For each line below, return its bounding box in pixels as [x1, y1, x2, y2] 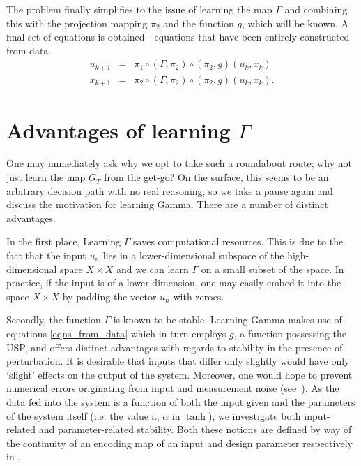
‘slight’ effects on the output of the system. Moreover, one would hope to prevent [6, 367, 353, 381]
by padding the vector [62, 289, 157, 303]
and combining [284, 2, 348, 16]
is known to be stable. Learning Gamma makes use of [113, 312, 342, 327]
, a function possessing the [233, 326, 347, 340]
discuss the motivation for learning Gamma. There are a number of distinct [6, 197, 328, 212]
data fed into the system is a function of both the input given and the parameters [6, 394, 355, 409]
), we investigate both [208, 408, 301, 423]
